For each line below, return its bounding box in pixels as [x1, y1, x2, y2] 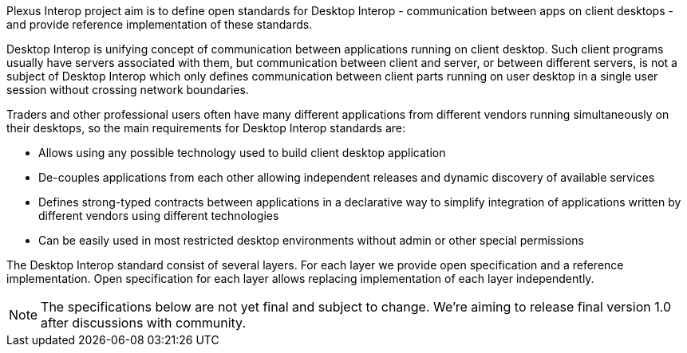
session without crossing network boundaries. [6, 83, 249, 96]
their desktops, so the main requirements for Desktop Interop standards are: [6, 121, 405, 135]
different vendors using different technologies [38, 209, 279, 222]
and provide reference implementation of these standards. [6, 18, 313, 31]
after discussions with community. [41, 315, 246, 331]
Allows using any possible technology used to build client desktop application [38, 146, 446, 159]
